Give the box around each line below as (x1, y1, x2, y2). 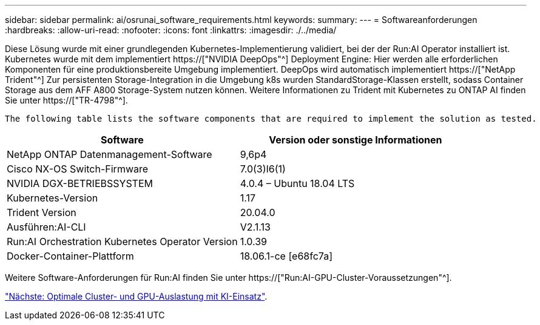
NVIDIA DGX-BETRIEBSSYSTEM (7, 177, 153, 189)
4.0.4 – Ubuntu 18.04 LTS (240, 177, 355, 189)
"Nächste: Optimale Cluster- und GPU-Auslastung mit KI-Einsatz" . (5, 291, 268, 301)
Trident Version (7, 206, 76, 218)
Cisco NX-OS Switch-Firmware (7, 163, 149, 175)
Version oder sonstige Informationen (269, 134, 442, 146)
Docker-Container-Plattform (7, 250, 134, 262)
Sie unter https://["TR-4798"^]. (5, 95, 128, 105)
